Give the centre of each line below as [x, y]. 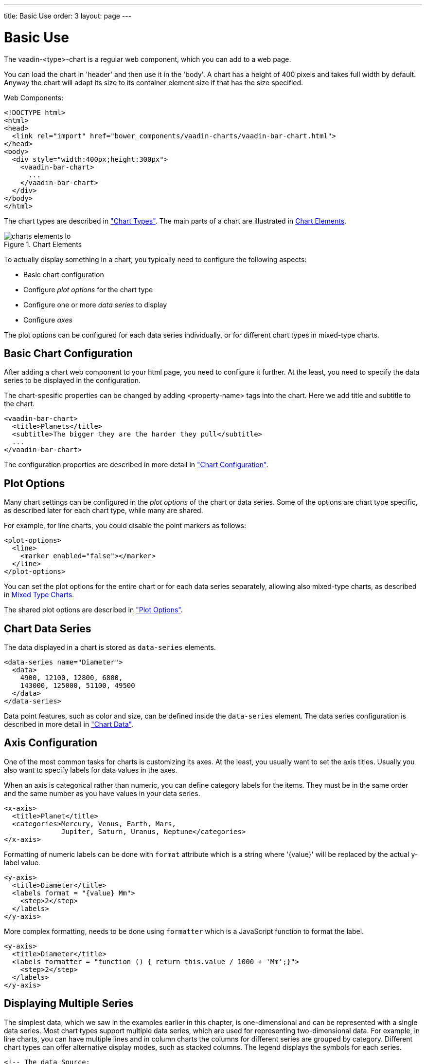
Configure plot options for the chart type [88, 289]
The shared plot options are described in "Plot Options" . [93, 610]
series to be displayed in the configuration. [72, 380]
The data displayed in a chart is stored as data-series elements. [110, 647]
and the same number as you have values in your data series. [102, 793]
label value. [22, 862]
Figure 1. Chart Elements [43, 244]
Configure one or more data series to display [95, 304]
